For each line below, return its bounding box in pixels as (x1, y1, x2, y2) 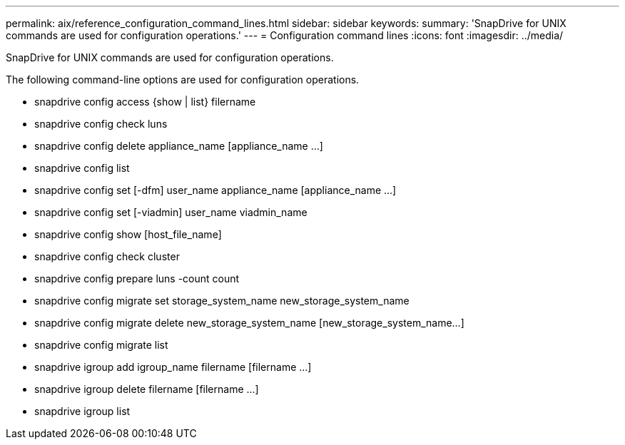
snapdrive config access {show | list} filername (34, 96, 256, 108)
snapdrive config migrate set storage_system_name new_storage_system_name (34, 295, 410, 307)
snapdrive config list (34, 162, 130, 174)
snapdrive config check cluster (34, 250, 180, 262)
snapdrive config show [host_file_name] (34, 228, 222, 240)
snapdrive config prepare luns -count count (34, 272, 240, 285)
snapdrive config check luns (34, 118, 168, 130)
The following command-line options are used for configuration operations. (6, 73, 360, 86)
